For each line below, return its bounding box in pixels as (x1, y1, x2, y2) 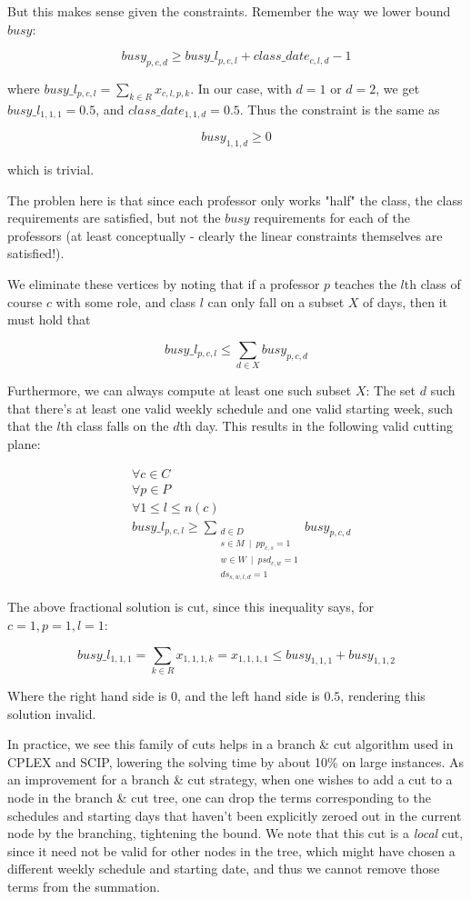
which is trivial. (7, 160, 95, 179)
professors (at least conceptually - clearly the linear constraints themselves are (7, 225, 443, 245)
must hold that (7, 310, 91, 329)
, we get (376, 78, 420, 97)
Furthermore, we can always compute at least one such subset (7, 381, 352, 400)
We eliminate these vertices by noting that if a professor (7, 275, 320, 293)
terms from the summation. (7, 876, 160, 895)
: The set (366, 381, 416, 400)
